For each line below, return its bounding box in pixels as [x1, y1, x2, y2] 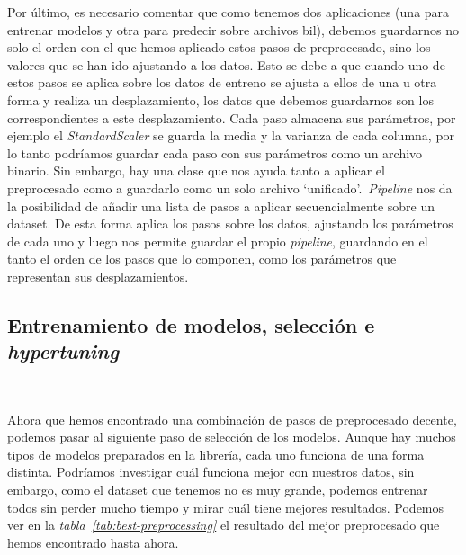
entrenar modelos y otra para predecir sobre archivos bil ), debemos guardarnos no [7, 20, 460, 39]
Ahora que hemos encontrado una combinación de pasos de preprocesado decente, [7, 409, 457, 428]
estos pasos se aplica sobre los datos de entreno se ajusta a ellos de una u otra [7, 73, 437, 92]
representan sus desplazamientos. [7, 266, 189, 285]
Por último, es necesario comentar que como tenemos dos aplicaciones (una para [7, 3, 450, 21]
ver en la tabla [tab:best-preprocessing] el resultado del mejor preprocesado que [7, 515, 440, 534]
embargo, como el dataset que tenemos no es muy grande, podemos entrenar [7, 480, 428, 499]
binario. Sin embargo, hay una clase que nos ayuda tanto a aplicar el [7, 161, 385, 180]
